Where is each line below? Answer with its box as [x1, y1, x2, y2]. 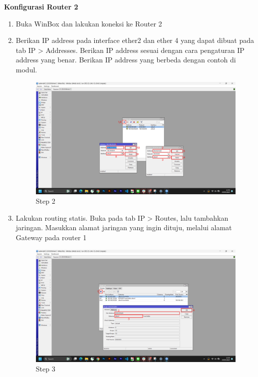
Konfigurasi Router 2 [4, 1, 78, 11]
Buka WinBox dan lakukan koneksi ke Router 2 [15, 18, 162, 28]
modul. [15, 64, 37, 74]
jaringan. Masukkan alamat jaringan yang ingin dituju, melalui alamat [15, 222, 232, 233]
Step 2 [35, 196, 55, 206]
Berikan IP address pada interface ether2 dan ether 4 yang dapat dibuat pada [15, 35, 254, 45]
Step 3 [35, 364, 55, 374]
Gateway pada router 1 [15, 232, 87, 243]
